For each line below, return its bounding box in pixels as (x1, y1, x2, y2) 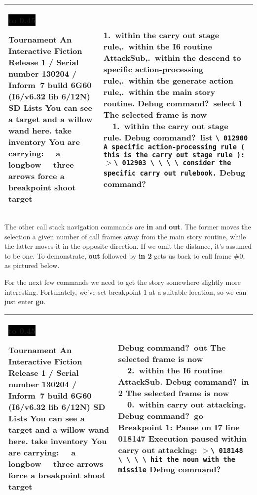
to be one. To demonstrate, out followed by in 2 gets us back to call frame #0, (4, 250, 245, 261)
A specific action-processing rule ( (103, 143, 245, 151)
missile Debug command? (118, 463, 221, 475)
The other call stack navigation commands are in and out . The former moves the (4, 222, 251, 231)
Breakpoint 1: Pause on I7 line (118, 421, 240, 433)
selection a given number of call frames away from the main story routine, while (4, 231, 246, 241)
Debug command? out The (118, 342, 226, 354)
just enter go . (4, 296, 46, 307)
